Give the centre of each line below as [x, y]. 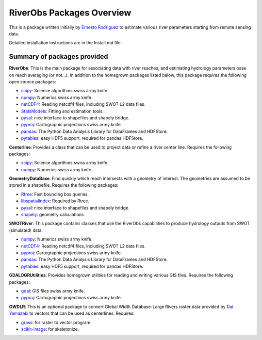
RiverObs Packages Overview [70, 13]
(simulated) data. [26, 230]
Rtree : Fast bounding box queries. [55, 194]
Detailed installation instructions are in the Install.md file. [65, 43]
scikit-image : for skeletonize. [50, 329]
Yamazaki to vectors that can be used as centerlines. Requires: [72, 313]
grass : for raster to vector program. [56, 322]
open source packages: [33, 82]
